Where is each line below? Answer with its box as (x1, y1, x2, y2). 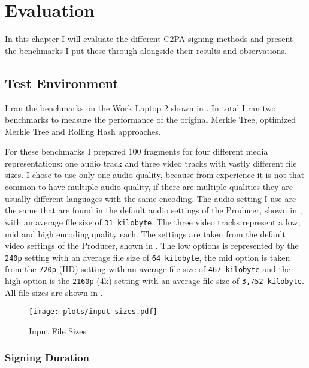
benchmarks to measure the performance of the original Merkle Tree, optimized (5, 113, 296, 126)
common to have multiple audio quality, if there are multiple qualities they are (5, 180, 293, 193)
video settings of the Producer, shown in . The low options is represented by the (5, 239, 299, 252)
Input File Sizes (29, 324, 86, 337)
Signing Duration (5, 350, 90, 365)
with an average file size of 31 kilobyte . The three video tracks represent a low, (5, 215, 301, 228)
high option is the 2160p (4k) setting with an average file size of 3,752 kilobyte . (5, 275, 304, 287)
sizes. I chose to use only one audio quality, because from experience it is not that (5, 168, 305, 181)
